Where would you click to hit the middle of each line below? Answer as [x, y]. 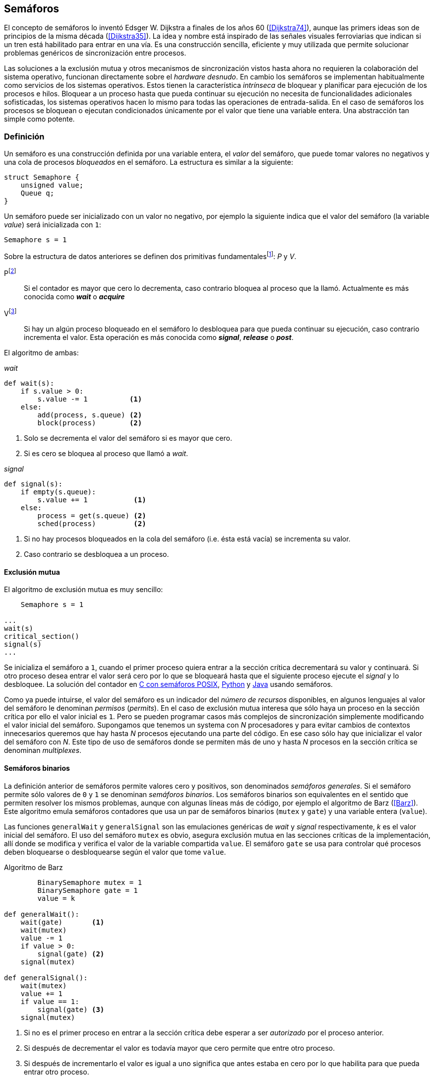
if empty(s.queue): [58, 492]
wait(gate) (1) [62, 922]
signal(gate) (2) [71, 954]
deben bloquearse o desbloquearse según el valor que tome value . [115, 852]
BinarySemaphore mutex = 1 [90, 882]
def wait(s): [29, 383]
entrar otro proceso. [57, 1072]
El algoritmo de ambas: [41, 353]
